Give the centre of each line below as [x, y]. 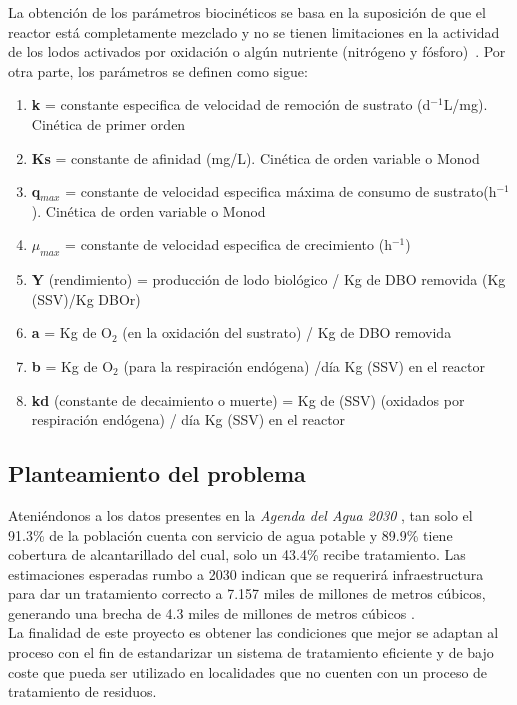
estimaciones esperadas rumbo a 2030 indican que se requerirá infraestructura [246, 573]
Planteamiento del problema [157, 473]
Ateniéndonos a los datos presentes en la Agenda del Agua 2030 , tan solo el [240, 514]
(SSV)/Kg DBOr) [86, 298]
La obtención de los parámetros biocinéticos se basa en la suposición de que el [247, 12]
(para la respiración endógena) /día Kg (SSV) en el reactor [304, 365]
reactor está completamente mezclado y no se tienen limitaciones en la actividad [254, 31]
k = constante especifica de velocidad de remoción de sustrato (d [231, 104]
